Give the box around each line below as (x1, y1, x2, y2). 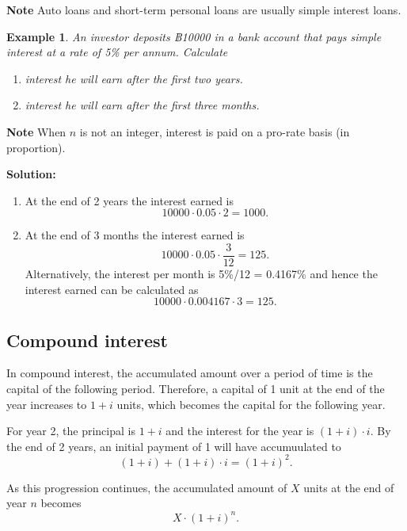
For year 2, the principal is (6, 422, 135, 439)
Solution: (6, 166, 56, 182)
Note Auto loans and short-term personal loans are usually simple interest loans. (6, 2, 401, 17)
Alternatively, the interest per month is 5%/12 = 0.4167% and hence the (25, 265, 378, 281)
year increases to (6, 395, 87, 412)
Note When (6, 123, 67, 139)
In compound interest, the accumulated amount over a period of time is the (6, 365, 373, 381)
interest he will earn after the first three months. (25, 97, 260, 113)
